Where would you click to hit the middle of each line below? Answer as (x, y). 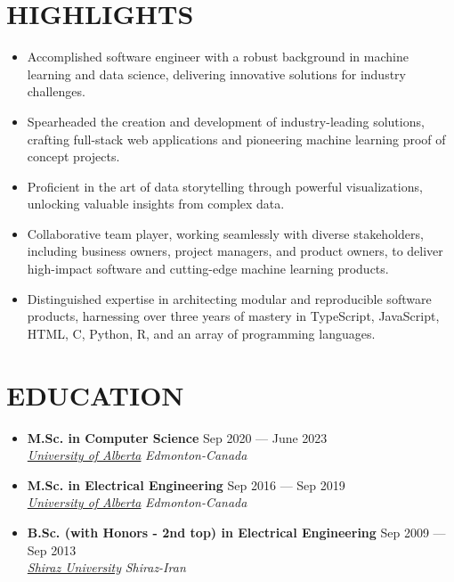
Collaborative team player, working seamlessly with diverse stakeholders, (225, 233)
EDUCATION (95, 394)
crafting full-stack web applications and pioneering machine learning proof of (236, 139)
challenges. (56, 91)
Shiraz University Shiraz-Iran (106, 567)
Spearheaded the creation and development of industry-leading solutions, (226, 121)
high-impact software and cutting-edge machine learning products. (208, 269)
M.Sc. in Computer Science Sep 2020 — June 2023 (177, 437)
